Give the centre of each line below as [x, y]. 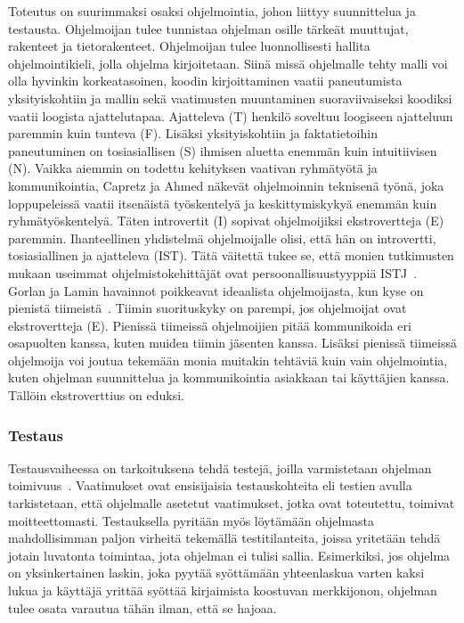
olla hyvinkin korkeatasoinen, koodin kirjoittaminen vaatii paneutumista [205, 81]
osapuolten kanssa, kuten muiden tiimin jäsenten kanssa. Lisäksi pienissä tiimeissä [232, 343]
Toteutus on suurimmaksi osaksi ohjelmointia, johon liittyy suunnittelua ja [212, 11]
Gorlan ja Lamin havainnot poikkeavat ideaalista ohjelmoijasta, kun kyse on [216, 290]
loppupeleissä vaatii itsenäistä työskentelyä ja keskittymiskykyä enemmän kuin [223, 203]
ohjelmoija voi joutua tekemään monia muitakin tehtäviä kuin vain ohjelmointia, [228, 360]
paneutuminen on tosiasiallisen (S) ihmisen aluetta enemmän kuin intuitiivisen [223, 150]
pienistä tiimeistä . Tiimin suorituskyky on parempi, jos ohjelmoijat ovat [208, 308]
